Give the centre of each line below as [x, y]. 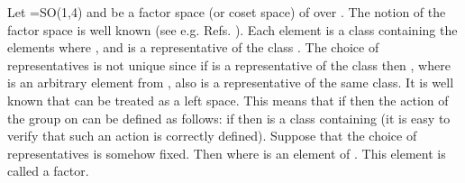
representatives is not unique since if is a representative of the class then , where [229, 64]
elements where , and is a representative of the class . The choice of [193, 47]
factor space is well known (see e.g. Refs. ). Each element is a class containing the [232, 29]
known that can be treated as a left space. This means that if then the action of [228, 100]
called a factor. [48, 171]
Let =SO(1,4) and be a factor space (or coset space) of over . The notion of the [227, 12]
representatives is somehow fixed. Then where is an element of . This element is [227, 153]
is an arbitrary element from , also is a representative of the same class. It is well [231, 82]
